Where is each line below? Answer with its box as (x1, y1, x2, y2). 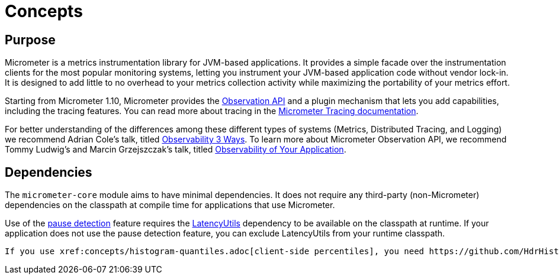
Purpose (5, 32, 56, 47)
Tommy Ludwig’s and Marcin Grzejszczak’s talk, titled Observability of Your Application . (5, 144, 346, 155)
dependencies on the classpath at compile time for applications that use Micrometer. (5, 200, 335, 210)
